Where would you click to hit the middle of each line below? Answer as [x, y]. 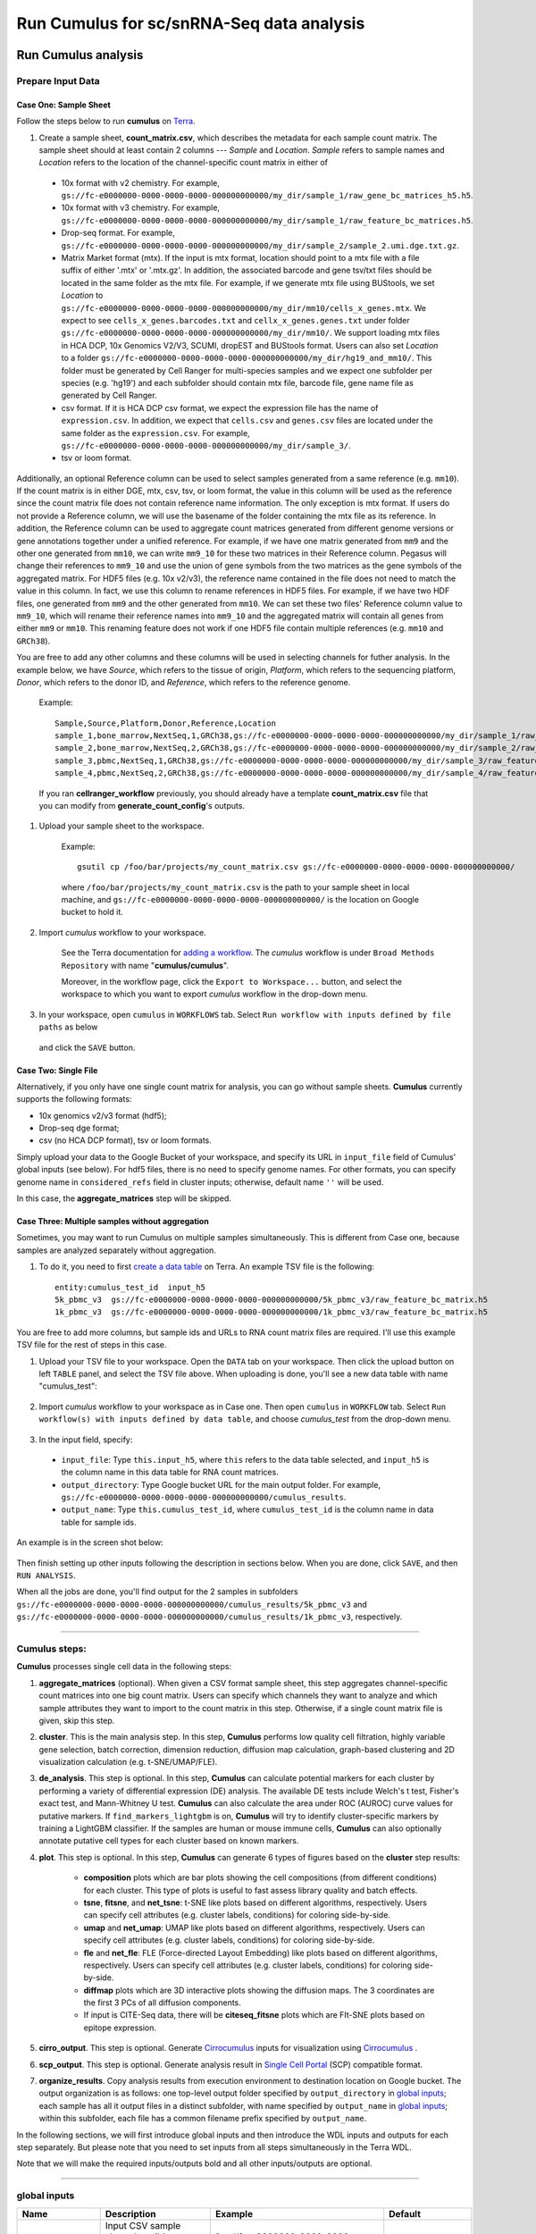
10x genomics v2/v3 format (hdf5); [103, 1115]
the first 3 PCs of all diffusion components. [162, 2003]
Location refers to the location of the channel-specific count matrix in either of [184, 163]
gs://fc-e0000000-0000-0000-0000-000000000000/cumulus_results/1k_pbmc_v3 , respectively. [209, 1617]
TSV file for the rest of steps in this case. [92, 1345]
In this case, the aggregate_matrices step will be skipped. [124, 1198]
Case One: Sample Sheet [63, 105]
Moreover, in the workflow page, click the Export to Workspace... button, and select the [231, 981]
